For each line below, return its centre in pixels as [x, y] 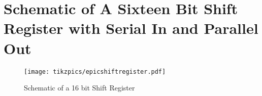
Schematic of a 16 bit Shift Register [79, 88]
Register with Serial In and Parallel [131, 28]
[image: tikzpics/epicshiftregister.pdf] [95, 71]
